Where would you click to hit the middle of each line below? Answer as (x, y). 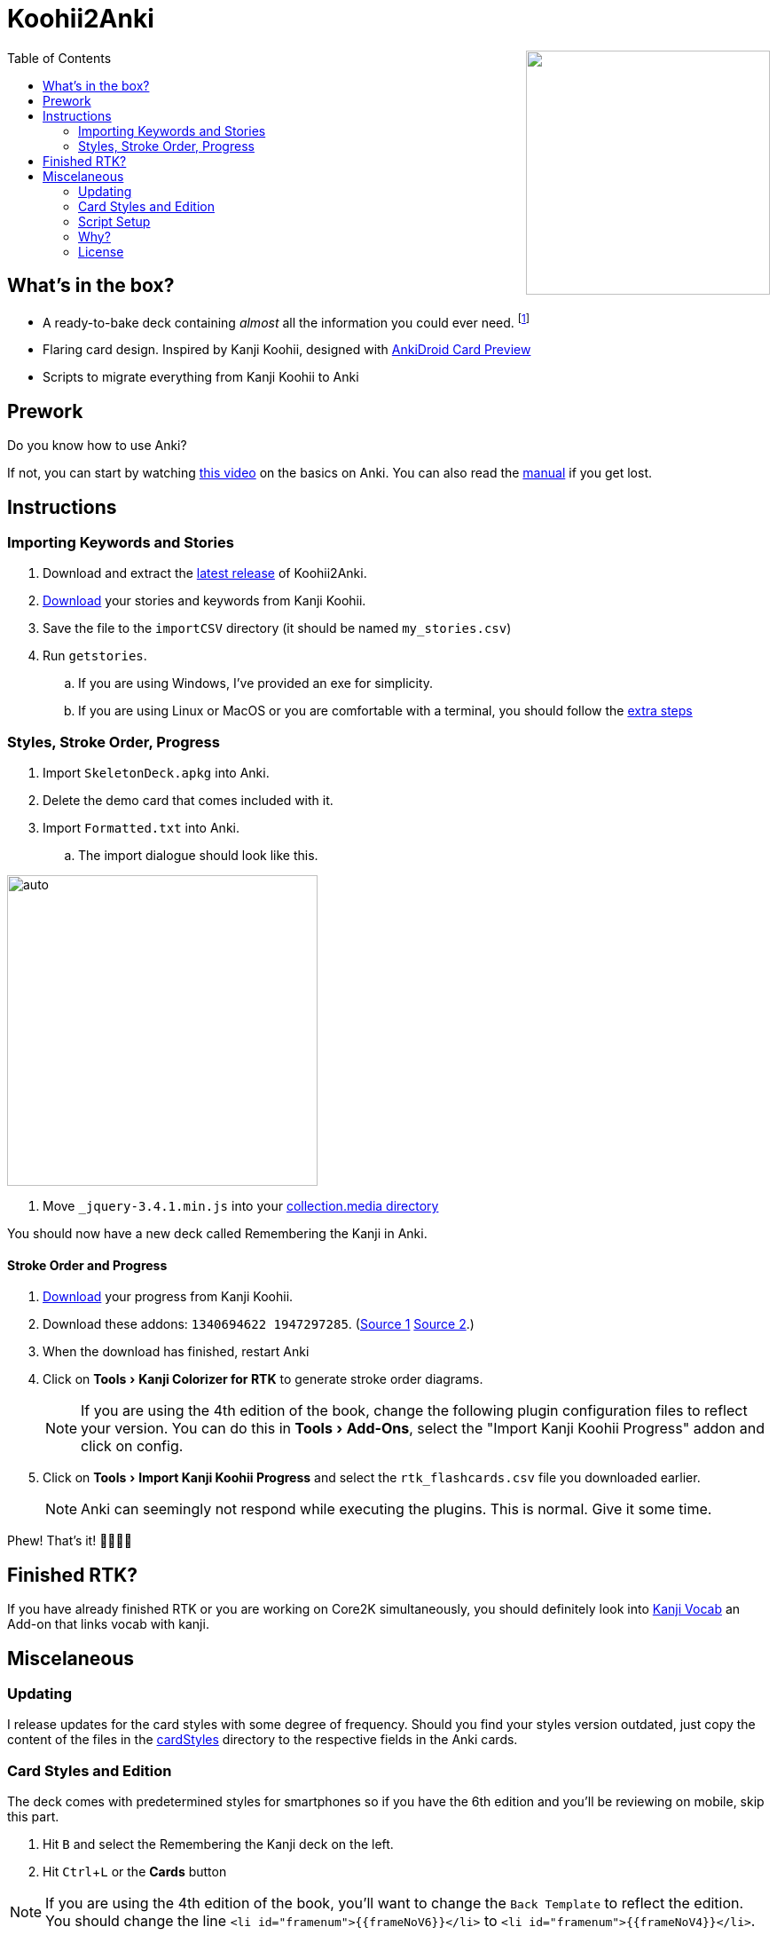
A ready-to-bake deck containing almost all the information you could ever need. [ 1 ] (286, 321)
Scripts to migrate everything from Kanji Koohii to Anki (201, 377)
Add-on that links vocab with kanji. (108, 1624)
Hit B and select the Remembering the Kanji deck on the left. (218, 1844)
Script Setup (114, 221)
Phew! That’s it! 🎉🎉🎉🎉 (70, 1541)
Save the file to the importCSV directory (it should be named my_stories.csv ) (277, 628)
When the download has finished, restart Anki (176, 1352)
